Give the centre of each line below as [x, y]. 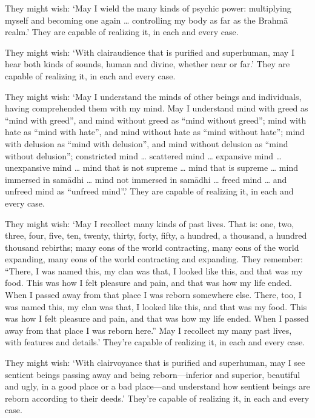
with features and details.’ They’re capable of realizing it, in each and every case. [155, 342]
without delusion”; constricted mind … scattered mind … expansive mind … [144, 155]
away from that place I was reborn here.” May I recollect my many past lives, [148, 330]
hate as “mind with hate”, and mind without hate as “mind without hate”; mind [155, 132]
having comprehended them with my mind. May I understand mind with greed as [157, 108]
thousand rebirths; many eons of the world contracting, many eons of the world [152, 247]
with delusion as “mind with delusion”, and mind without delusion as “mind [147, 143]
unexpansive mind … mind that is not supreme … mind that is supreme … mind [151, 168]
